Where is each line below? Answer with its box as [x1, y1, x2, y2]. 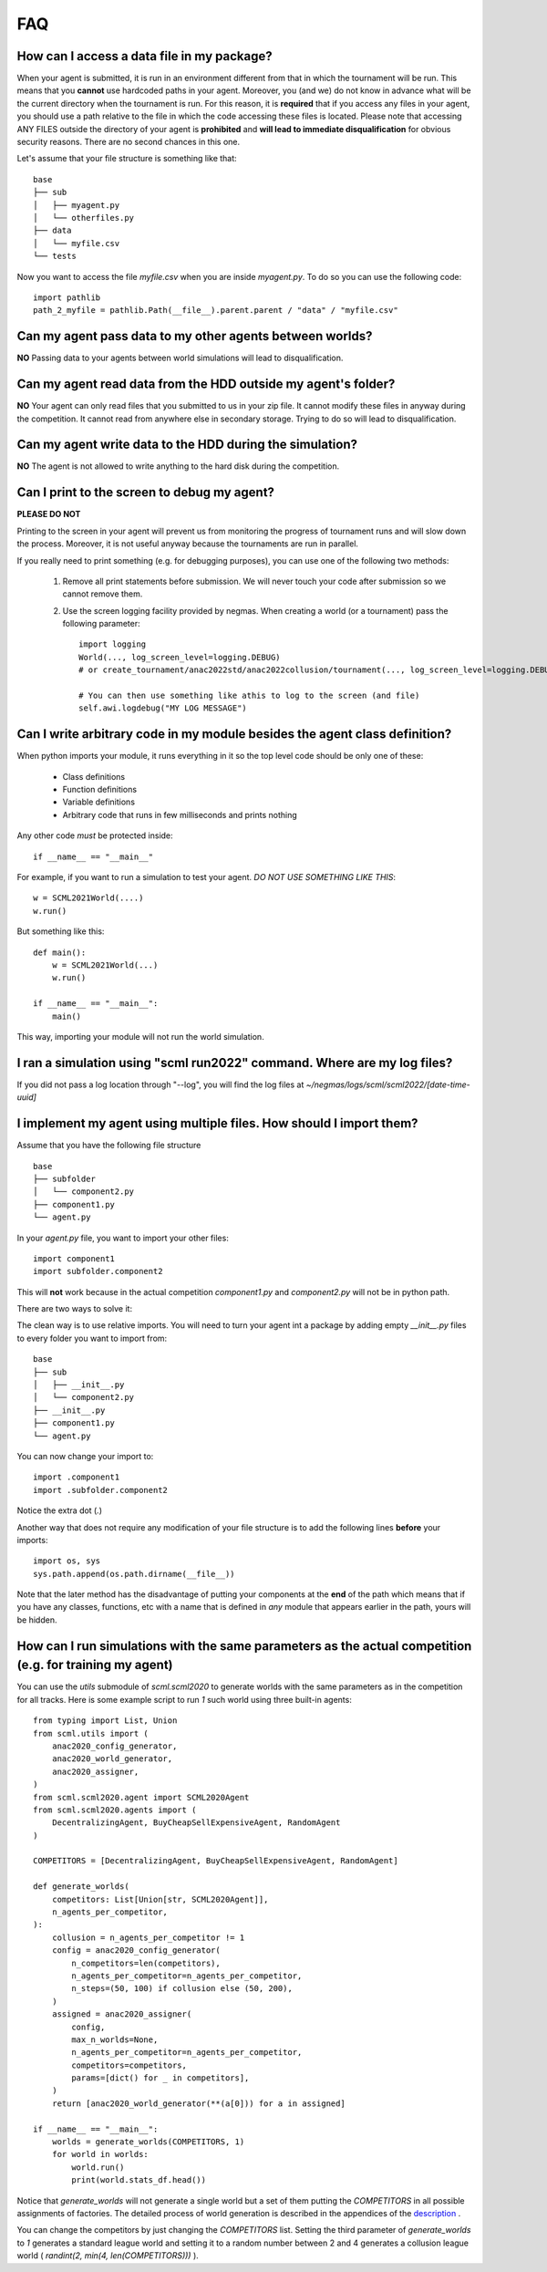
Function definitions [62, 784, 137, 795]
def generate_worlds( [33, 1882, 129, 1892]
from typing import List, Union [33, 1716, 178, 1726]
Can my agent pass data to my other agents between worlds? [16, 328, 373, 344]
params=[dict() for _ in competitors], [71, 2073, 250, 2083]
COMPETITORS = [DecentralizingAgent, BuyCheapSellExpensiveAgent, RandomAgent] [33, 1856, 398, 1866]
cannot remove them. [62, 588, 143, 599]
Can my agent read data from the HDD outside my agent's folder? [16, 377, 396, 392]
